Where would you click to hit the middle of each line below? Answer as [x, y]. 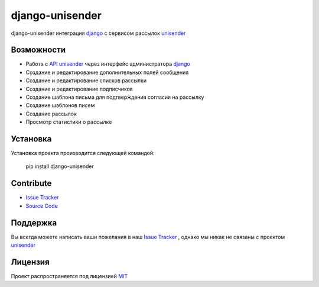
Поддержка [34, 223]
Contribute [31, 183]
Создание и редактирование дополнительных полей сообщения [107, 72]
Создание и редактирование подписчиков [79, 89]
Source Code [42, 206]
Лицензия [30, 262]
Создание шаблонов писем [60, 105]
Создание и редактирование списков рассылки [86, 80]
